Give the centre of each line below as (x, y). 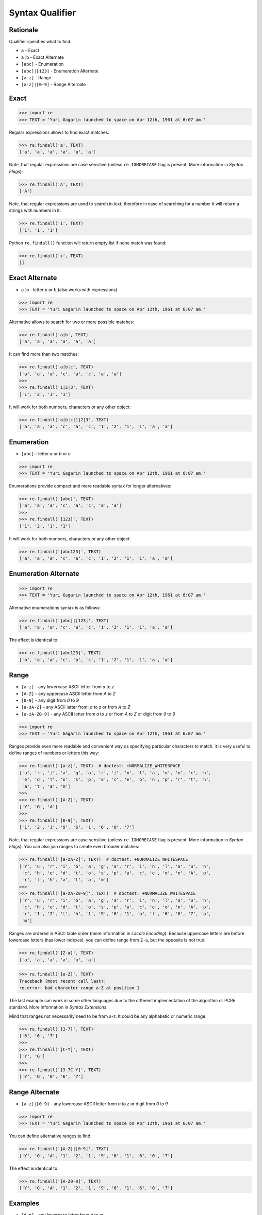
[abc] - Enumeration (42, 64)
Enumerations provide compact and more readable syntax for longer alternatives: (90, 486)
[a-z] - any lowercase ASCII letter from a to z (67, 687)
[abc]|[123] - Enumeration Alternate (60, 71)
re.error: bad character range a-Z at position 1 (79, 988)
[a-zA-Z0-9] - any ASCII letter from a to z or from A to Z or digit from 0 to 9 (98, 714)
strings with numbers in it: (35, 210)
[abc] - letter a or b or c (46, 453)
